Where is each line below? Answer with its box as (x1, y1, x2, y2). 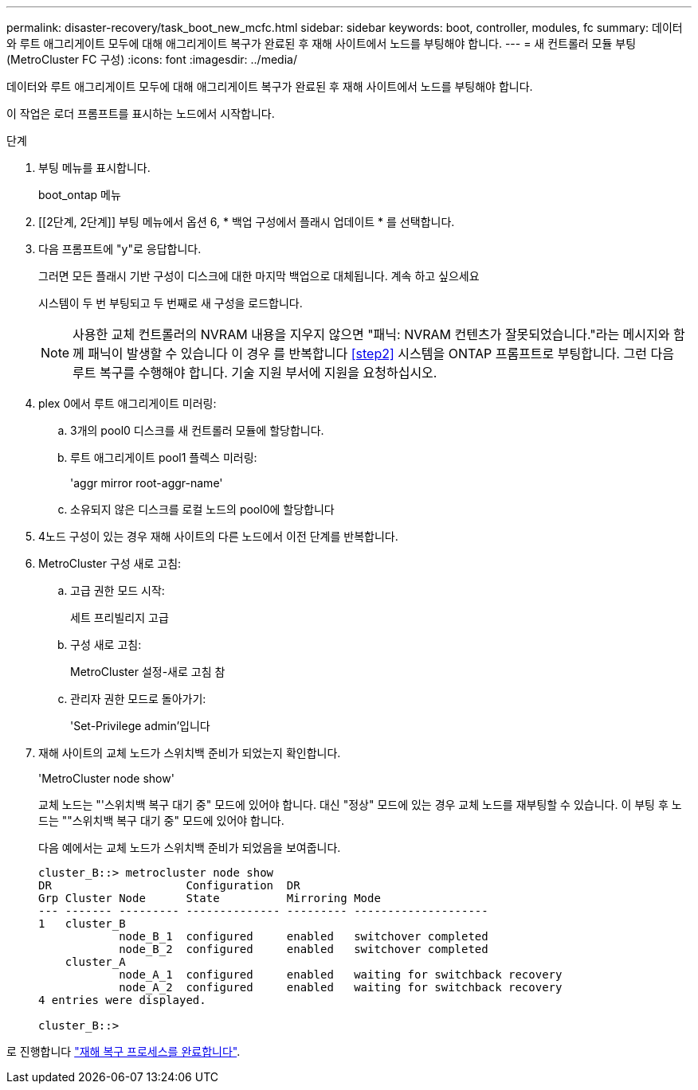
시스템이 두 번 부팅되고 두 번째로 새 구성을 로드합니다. (38, 296, 303, 310)
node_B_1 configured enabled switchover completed (119, 930, 488, 943)
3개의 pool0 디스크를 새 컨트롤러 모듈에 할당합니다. (70, 424, 324, 437)
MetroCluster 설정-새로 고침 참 (70, 665, 225, 678)
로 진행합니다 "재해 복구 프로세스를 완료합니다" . (6, 1045, 241, 1058)
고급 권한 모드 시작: (70, 584, 165, 597)
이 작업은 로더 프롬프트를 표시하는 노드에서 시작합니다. (6, 107, 275, 120)
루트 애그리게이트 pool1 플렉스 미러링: (70, 451, 257, 464)
